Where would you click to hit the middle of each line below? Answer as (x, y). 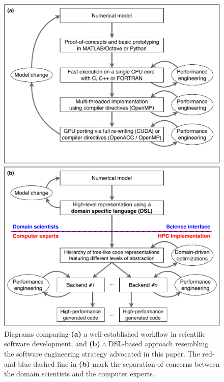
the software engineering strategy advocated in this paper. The (102, 353)
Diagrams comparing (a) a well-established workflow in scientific (105, 333)
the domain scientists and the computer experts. (79, 374)
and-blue (18, 363)
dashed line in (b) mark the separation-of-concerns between (127, 363)
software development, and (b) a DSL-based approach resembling (106, 344)
